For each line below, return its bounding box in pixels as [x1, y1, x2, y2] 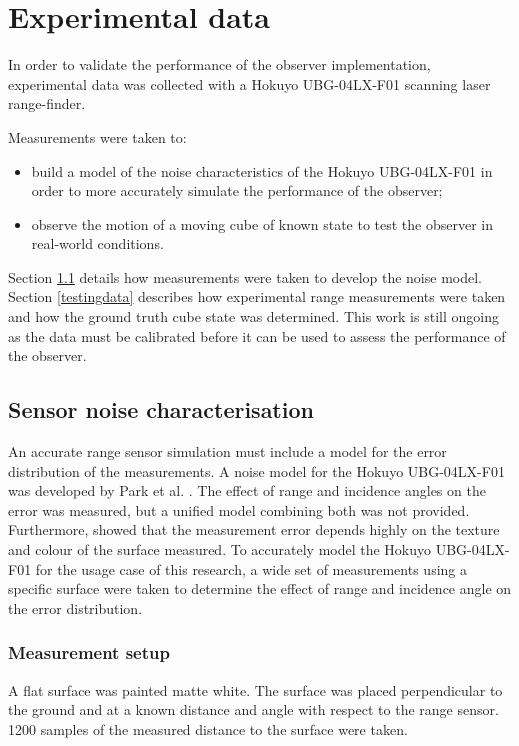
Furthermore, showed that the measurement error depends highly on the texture [8, 519, 500, 540]
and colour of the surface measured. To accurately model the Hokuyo [8, 539, 432, 560]
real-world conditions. [31, 233, 164, 254]
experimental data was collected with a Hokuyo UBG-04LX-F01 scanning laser [8, 73, 491, 94]
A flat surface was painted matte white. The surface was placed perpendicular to [8, 679, 503, 700]
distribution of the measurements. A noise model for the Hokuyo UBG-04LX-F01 [8, 460, 505, 481]
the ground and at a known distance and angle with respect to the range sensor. [8, 699, 499, 720]
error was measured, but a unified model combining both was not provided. [8, 499, 470, 520]
